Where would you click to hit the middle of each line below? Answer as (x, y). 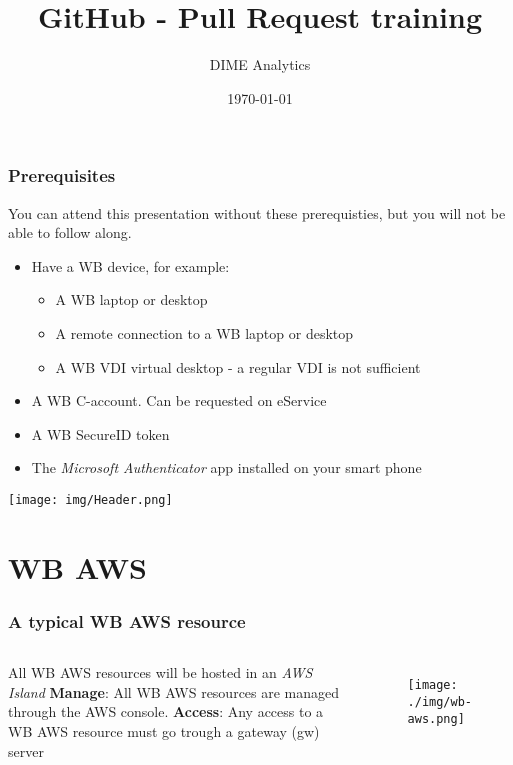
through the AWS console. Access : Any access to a (166, 711)
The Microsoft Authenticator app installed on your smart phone (226, 467)
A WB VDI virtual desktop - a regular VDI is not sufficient (238, 366)
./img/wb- (440, 701)
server (26, 750)
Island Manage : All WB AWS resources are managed (174, 691)
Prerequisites (62, 175)
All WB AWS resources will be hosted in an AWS (160, 672)
